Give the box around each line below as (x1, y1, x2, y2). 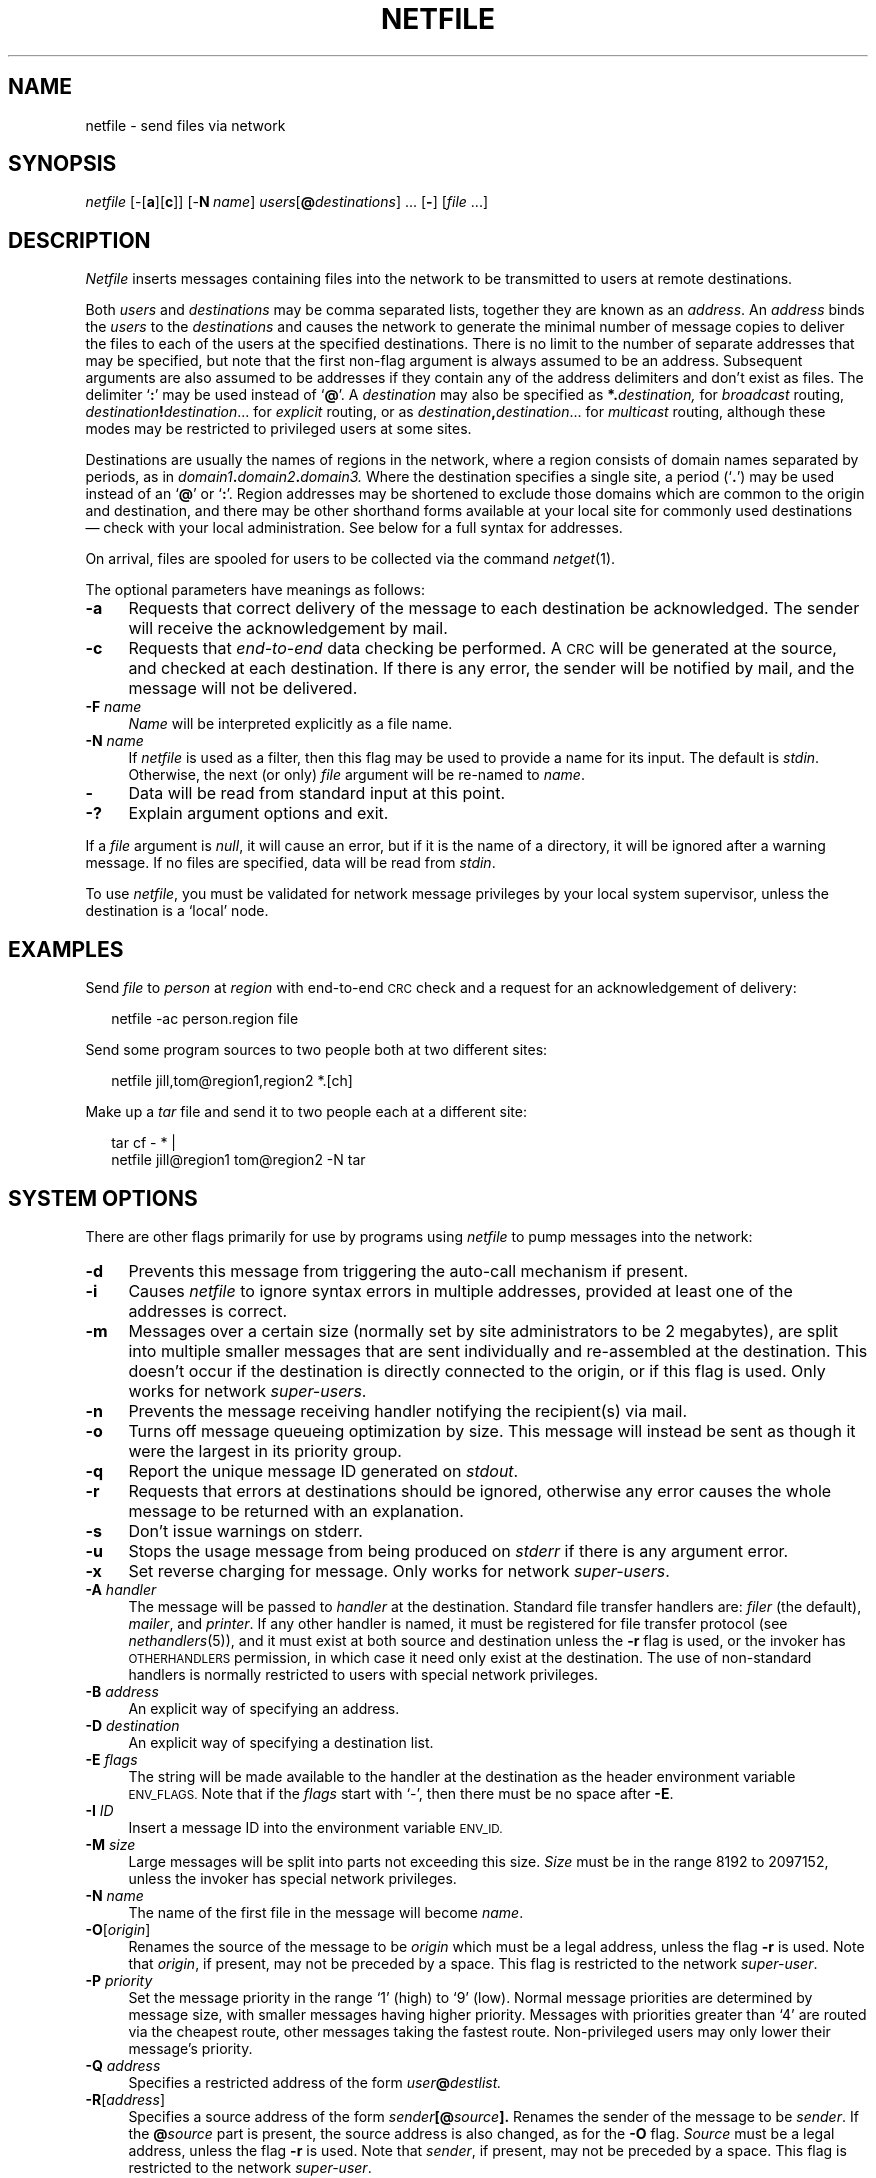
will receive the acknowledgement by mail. (128, 618, 448, 639)
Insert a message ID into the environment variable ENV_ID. (128, 1818, 503, 1836)
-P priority (85, 1971, 153, 1989)
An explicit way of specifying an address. (128, 1699, 400, 1717)
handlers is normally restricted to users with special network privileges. (128, 1665, 599, 1683)
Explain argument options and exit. (128, 803, 389, 824)
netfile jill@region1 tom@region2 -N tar (111, 1151, 366, 1169)
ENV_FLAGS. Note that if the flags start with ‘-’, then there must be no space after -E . (128, 1784, 674, 1802)
